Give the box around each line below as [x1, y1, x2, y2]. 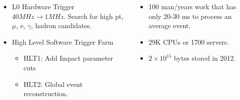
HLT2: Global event [23, 79, 83, 89]
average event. [149, 20, 191, 31]
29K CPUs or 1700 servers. [149, 36, 229, 47]
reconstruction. [23, 88, 68, 99]
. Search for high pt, [64, 11, 124, 21]
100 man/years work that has [149, 1, 236, 11]
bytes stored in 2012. [173, 53, 236, 63]
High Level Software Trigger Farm [12, 36, 114, 47]
